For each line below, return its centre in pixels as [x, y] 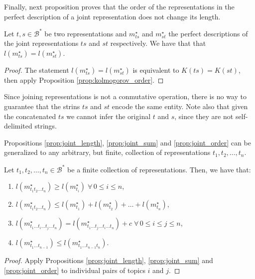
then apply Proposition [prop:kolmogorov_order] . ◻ [84, 79]
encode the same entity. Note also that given [180, 106]
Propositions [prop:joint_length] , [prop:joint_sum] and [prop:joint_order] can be [127, 142]
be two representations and [86, 33]
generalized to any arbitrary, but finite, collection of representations [107, 152]
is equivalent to [156, 70]
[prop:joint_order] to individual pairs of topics [75, 270]
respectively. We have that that [158, 43]
